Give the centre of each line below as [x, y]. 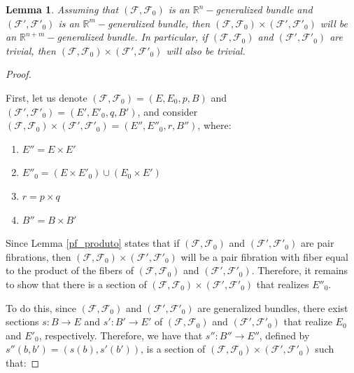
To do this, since [41, 307]
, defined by [284, 335]
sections [22, 321]
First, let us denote [47, 97]
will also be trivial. [206, 50]
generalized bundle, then [159, 23]
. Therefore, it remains [300, 270]
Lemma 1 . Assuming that [62, 9]
